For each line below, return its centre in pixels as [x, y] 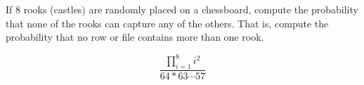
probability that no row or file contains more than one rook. [135, 37]
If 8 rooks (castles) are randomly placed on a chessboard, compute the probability [182, 9]
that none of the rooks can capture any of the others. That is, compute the [167, 23]
